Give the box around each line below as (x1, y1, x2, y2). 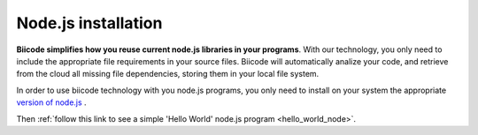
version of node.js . (16, 97, 88, 108)
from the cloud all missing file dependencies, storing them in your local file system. (16, 69, 320, 79)
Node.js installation (16, 13, 163, 33)
